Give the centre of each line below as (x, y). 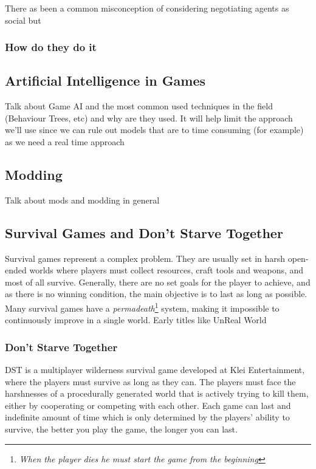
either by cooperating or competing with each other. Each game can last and (148, 405)
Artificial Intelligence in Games (105, 80)
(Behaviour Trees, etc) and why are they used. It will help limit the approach (149, 118)
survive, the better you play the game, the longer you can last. (121, 429)
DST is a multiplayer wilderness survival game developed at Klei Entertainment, (155, 370)
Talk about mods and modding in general (82, 200)
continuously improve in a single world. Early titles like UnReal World (136, 320)
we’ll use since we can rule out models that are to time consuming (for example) (154, 130)
